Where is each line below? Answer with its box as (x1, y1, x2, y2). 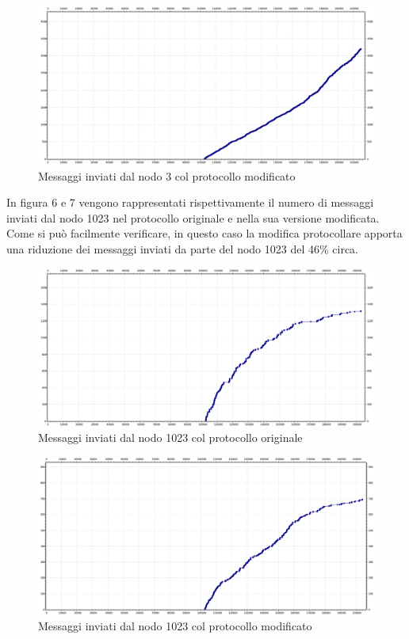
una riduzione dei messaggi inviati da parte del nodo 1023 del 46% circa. (6, 240, 358, 257)
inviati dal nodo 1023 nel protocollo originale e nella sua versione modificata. (6, 209, 380, 226)
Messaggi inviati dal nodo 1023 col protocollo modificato (38, 618, 312, 634)
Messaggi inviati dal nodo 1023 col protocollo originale (38, 429, 303, 446)
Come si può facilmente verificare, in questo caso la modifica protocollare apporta (6, 225, 403, 242)
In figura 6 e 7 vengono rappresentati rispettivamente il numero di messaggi (6, 194, 374, 211)
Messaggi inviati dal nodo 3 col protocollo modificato (38, 167, 296, 184)
